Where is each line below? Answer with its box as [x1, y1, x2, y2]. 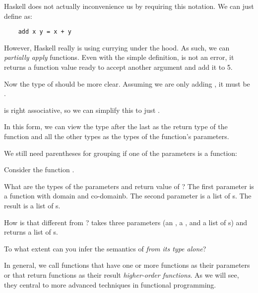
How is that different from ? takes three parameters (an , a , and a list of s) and [4, 217, 248, 227]
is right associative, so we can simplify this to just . [4, 104, 160, 115]
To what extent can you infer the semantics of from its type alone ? [4, 243, 206, 253]
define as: [4, 10, 32, 21]
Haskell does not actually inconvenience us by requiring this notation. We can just [4, 1, 254, 11]
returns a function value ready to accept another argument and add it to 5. [4, 62, 233, 72]
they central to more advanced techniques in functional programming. [4, 279, 216, 290]
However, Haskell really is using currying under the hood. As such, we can [4, 42, 230, 52]
